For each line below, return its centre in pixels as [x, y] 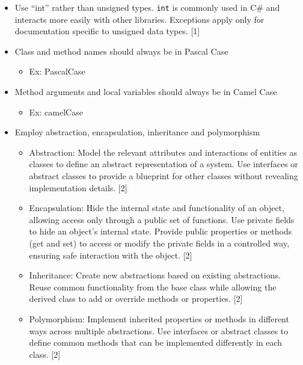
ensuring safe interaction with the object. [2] [111, 255]
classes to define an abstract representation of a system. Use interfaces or [164, 164]
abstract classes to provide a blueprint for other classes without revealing [164, 176]
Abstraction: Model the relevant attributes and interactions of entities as [163, 152]
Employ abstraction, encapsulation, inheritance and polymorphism [137, 132]
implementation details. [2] [78, 187]
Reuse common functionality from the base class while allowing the [153, 287]
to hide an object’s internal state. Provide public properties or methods [161, 231]
